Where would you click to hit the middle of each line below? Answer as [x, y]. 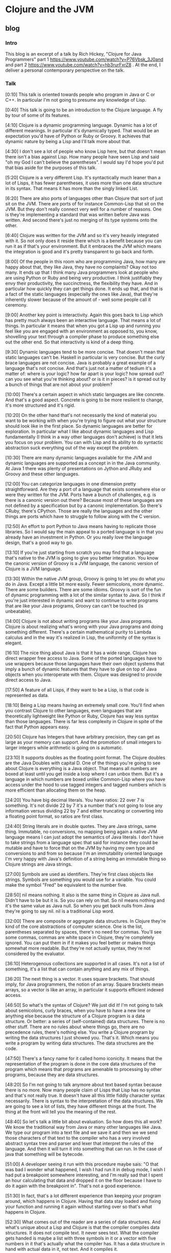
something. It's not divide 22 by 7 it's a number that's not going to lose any [84, 805]
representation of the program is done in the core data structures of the [80, 1064]
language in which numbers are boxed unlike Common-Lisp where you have [85, 779]
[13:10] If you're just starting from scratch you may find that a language [80, 552]
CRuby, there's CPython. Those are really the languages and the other [79, 511]
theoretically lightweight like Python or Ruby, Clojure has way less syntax [82, 716]
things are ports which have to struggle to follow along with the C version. [83, 517]
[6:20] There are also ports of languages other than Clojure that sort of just [84, 198]
